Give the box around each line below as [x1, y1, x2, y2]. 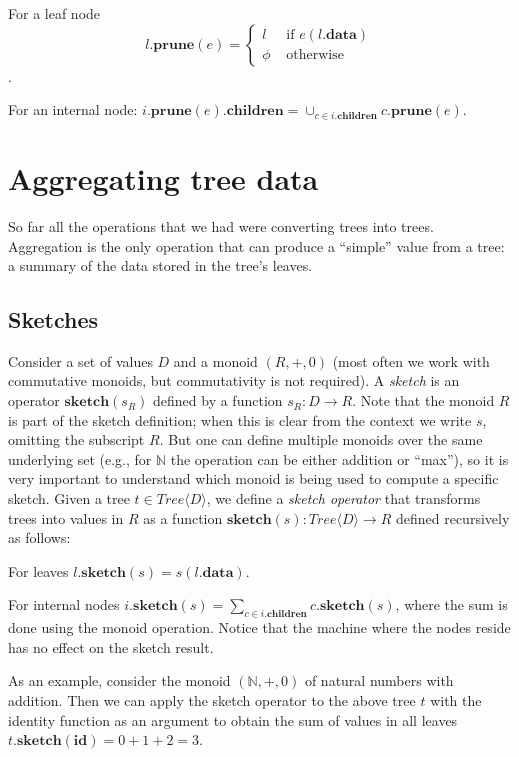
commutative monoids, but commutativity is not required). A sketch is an [8, 370, 460, 391]
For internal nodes [8, 594, 120, 615]
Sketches [8, 304, 99, 335]
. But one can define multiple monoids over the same [159, 429, 483, 450]
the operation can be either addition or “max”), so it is [170, 448, 509, 469]
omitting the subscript [8, 429, 145, 450]
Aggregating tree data [8, 157, 319, 198]
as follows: [8, 527, 71, 548]
